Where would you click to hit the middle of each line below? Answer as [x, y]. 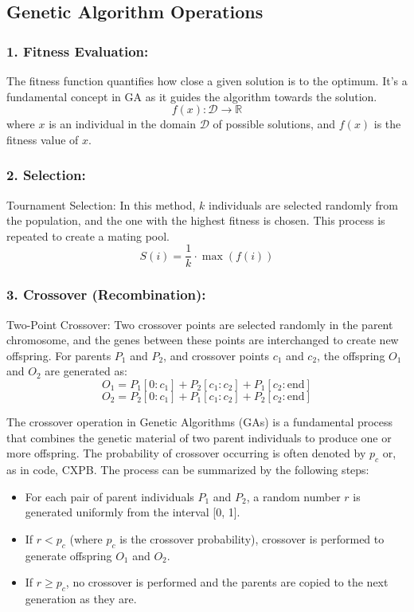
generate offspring [68, 555]
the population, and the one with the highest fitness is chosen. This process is [196, 220]
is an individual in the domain [123, 124]
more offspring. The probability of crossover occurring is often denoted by [186, 453]
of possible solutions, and [274, 124]
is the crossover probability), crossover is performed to [252, 538]
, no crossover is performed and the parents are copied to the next [227, 582]
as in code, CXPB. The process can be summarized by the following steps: [188, 470]
